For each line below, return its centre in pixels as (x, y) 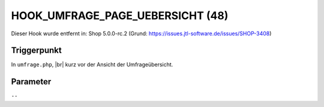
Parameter (31, 82)
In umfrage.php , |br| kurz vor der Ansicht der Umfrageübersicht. (92, 65)
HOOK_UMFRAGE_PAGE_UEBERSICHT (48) (120, 16)
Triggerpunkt (37, 51)
